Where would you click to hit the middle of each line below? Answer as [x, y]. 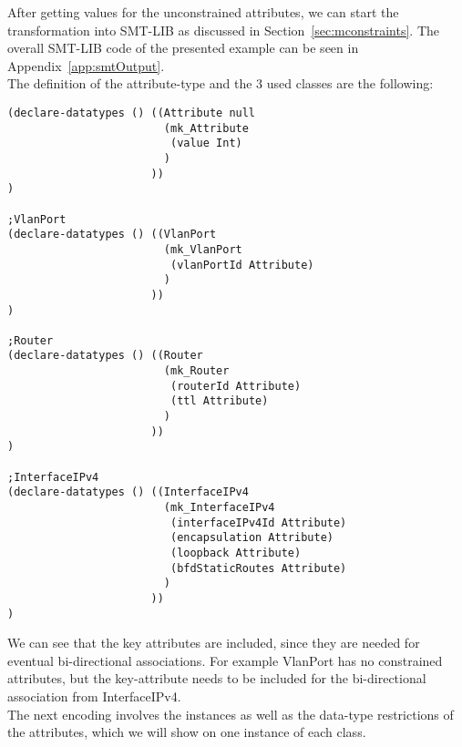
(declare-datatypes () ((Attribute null [132, 113]
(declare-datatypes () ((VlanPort [112, 235]
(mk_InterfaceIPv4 [219, 508]
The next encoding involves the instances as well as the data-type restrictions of [231, 714]
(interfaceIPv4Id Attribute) [258, 522]
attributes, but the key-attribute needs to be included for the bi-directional [217, 678]
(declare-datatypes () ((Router [105, 356]
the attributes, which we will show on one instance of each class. [187, 732]
